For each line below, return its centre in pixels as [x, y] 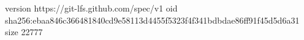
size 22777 [24, 32]
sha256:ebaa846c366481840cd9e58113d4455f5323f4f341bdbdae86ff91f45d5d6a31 [152, 20]
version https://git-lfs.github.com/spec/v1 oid [91, 8]
